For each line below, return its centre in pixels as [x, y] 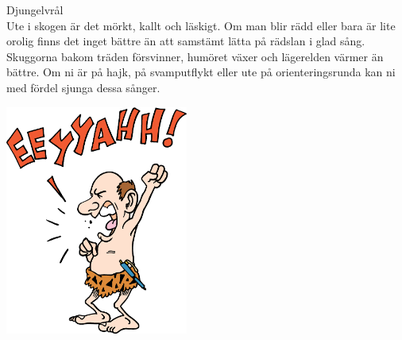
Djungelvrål [35, 10]
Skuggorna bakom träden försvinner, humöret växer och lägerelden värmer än [195, 56]
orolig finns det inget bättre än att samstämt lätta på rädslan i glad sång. [186, 41]
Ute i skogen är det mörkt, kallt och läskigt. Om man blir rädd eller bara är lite [201, 25]
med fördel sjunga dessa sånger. [83, 87]
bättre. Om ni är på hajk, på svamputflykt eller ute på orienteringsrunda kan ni [201, 72]
